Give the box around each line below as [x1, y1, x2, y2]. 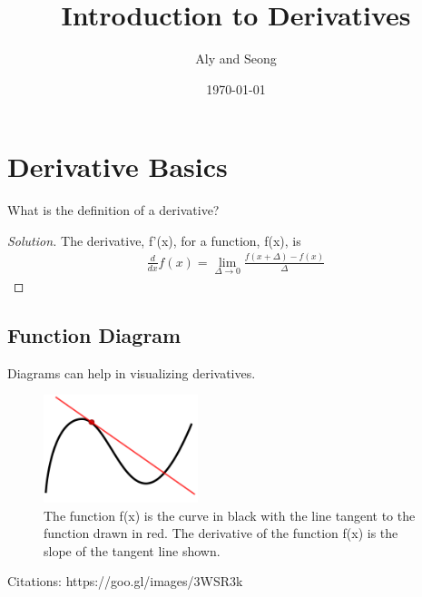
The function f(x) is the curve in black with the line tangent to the [44, 505, 416, 524]
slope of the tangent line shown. [44, 541, 221, 560]
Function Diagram [7, 320, 182, 348]
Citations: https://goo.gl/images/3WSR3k [7, 572, 243, 591]
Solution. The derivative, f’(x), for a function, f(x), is [7, 230, 301, 250]
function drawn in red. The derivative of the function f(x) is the [44, 524, 398, 543]
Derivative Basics [7, 148, 228, 185]
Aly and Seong [195, 49, 277, 68]
